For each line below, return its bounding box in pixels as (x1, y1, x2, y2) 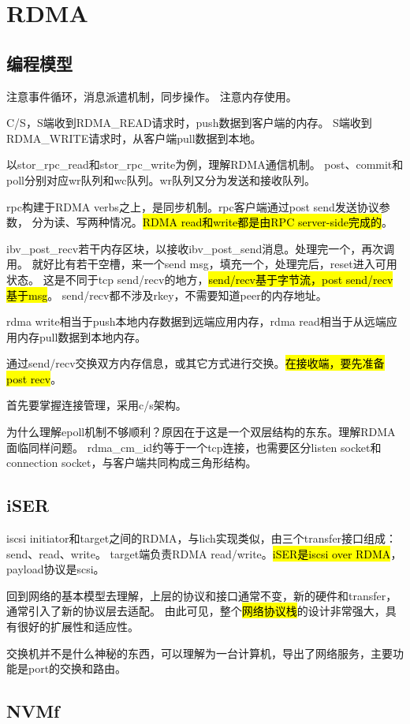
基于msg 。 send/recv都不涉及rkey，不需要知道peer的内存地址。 (6, 286, 327, 303)
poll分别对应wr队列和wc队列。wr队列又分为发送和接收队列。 (6, 171, 316, 188)
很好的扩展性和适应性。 (17, 618, 139, 635)
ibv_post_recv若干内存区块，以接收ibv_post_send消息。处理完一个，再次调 (6, 240, 395, 256)
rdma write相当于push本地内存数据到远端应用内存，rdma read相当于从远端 (6, 313, 386, 330)
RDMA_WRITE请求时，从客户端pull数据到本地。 (6, 129, 262, 146)
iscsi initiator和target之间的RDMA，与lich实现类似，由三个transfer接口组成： (6, 530, 397, 547)
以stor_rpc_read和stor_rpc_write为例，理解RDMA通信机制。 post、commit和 (6, 156, 404, 173)
